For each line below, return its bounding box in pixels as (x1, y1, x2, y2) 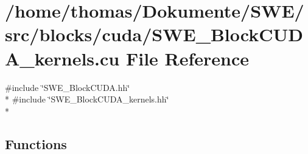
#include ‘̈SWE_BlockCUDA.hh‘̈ (5, 81, 130, 93)
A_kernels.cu (5, 45, 120, 70)
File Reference (125, 45, 250, 70)
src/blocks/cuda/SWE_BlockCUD (5, 22, 303, 47)
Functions (5, 134, 67, 153)
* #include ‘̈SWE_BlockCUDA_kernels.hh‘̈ (5, 93, 169, 105)
